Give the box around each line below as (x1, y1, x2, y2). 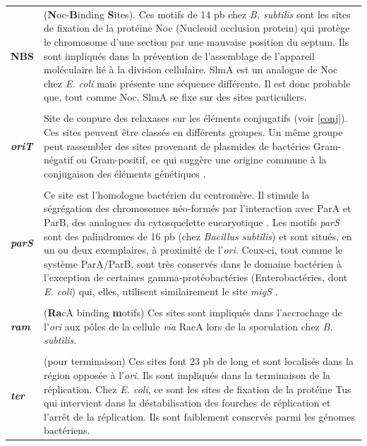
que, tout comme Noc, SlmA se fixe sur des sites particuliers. (44, 89, 307, 104)
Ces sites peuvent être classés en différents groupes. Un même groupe (44, 125, 343, 139)
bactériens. (44, 423, 90, 438)
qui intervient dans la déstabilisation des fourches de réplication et (44, 395, 331, 410)
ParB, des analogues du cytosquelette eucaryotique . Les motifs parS (44, 215, 339, 230)
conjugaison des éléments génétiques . (44, 166, 206, 180)
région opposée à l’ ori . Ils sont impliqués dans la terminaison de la (44, 368, 331, 382)
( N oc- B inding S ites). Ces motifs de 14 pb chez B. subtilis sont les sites (44, 6, 351, 21)
